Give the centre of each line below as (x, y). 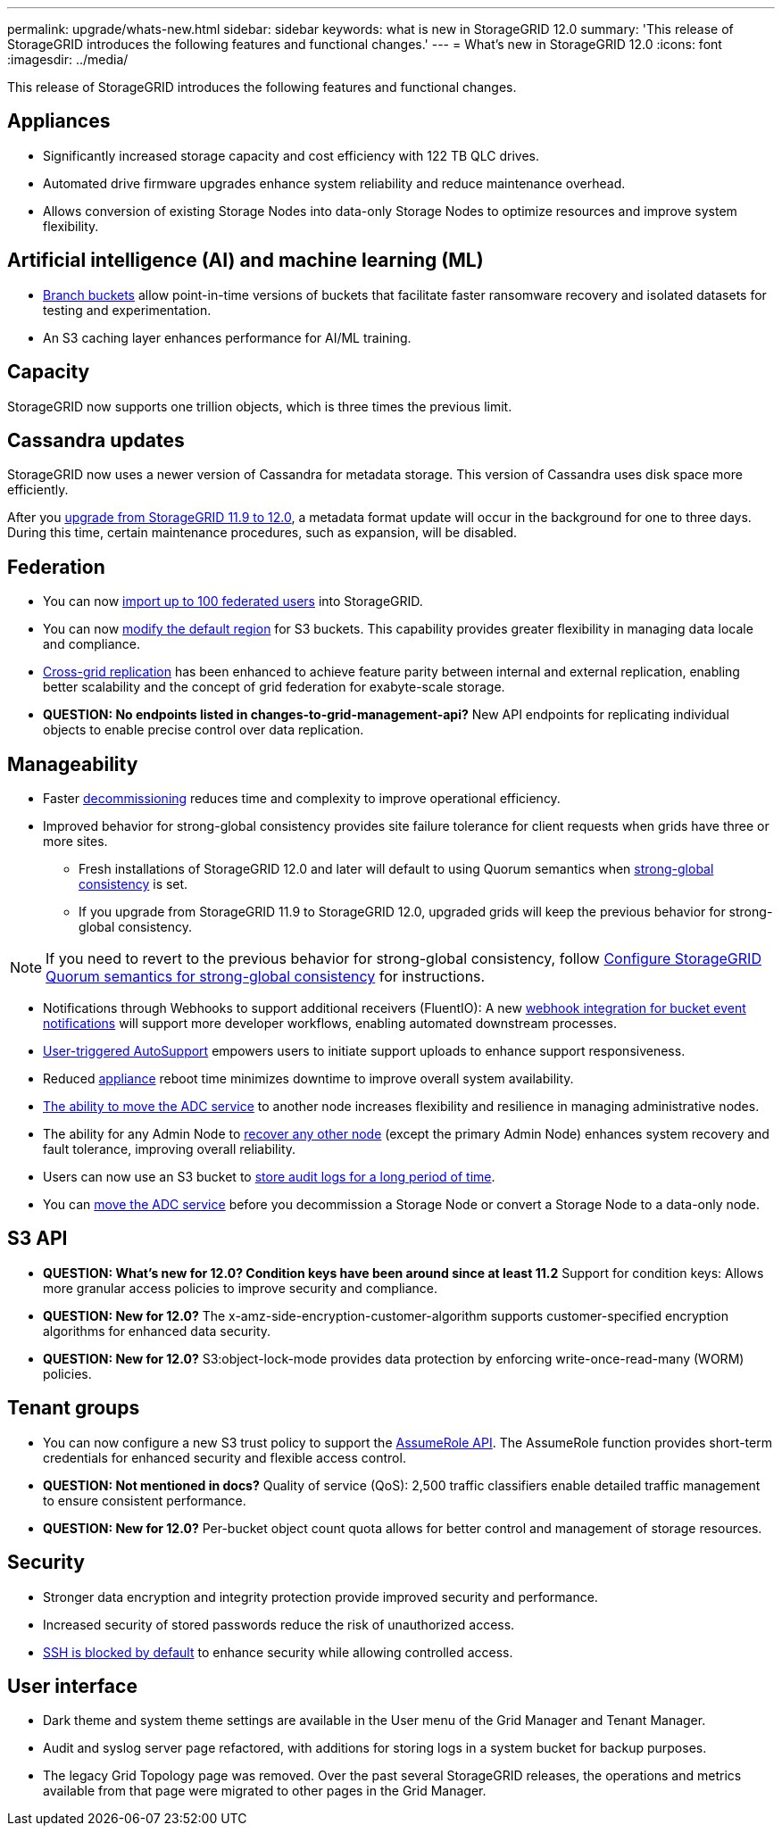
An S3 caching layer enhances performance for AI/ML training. (227, 337)
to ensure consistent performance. (145, 1500)
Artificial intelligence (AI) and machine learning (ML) (245, 261)
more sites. (75, 842)
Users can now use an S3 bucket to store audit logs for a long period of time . (269, 1177)
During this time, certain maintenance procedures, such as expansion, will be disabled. (262, 533)
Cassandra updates (96, 440)
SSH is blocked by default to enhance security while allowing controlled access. (278, 1652)
